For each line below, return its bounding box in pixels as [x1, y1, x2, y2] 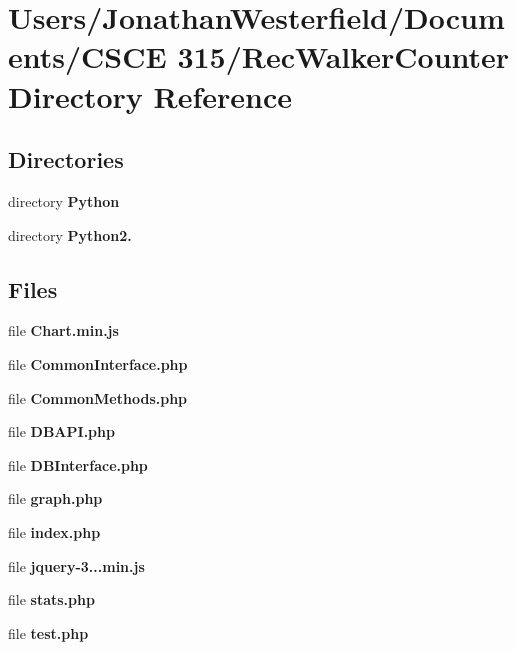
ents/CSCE [8, 36, 167, 77]
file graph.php [8, 488, 103, 509]
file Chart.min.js [8, 320, 119, 341]
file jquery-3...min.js [8, 555, 145, 576]
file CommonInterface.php [8, 353, 188, 374]
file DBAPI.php [8, 421, 115, 442]
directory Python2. [8, 224, 132, 245]
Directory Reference [8, 75, 293, 116]
